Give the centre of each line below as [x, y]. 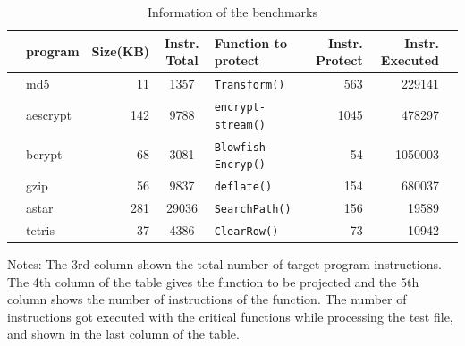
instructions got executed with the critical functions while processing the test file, [230, 316]
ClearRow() [246, 231]
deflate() [243, 187]
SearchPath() [253, 209]
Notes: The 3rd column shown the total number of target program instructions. [224, 264]
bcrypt [44, 154]
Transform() [249, 85]
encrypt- [240, 107]
